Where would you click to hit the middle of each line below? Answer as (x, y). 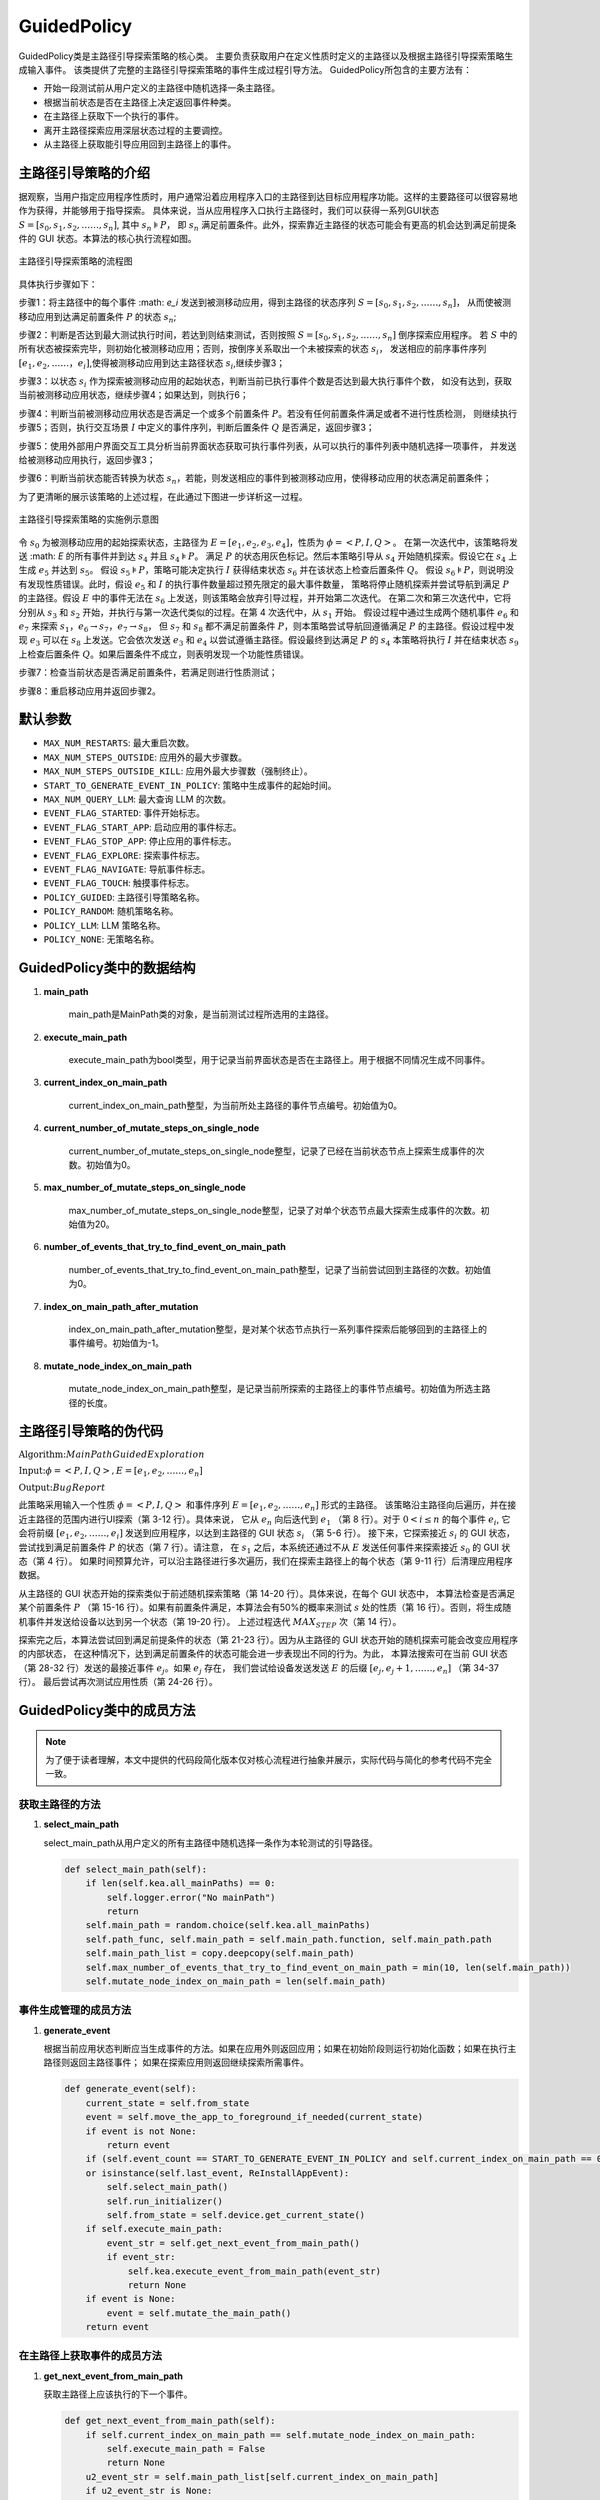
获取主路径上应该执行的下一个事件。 (118, 2394)
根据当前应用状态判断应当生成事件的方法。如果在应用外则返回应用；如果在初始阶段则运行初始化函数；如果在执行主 (280, 2049)
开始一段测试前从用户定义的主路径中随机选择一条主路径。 (161, 88)
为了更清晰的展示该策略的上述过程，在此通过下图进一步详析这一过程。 (163, 496)
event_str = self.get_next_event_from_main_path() (233, 2243)
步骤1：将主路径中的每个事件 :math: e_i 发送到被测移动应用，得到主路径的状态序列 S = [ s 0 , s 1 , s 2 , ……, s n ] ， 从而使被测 (265, 303)
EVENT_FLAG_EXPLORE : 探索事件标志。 (124, 855)
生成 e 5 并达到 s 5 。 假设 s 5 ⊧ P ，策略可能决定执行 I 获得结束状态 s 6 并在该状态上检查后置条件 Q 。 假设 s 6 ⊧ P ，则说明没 (266, 571)
